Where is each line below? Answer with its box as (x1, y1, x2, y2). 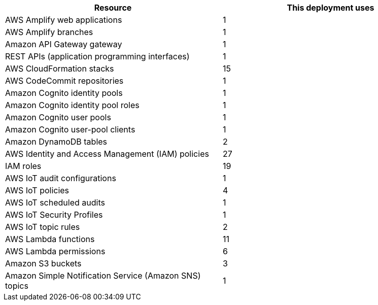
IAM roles (5, 161, 42, 171)
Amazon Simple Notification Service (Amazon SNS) (5, 270, 201, 281)
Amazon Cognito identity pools (5, 88, 123, 98)
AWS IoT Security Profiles (5, 210, 103, 220)
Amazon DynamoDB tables (5, 137, 108, 147)
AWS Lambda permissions (5, 246, 106, 256)
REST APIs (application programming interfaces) (5, 51, 190, 61)
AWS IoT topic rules (5, 222, 80, 232)
